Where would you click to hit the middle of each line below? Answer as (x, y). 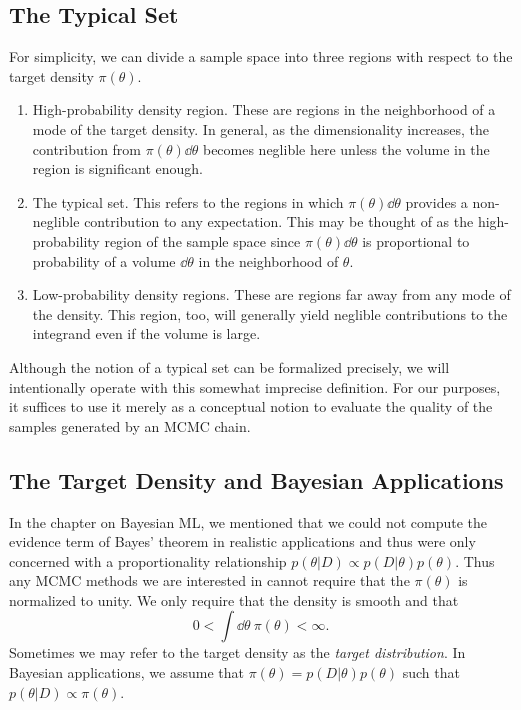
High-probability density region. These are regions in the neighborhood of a (264, 109)
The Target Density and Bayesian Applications (256, 479)
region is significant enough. (117, 168)
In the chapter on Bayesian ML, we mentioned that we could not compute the (248, 521)
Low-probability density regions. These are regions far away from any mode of (271, 294)
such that (431, 672)
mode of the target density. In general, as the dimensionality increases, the (261, 128)
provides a (436, 201)
